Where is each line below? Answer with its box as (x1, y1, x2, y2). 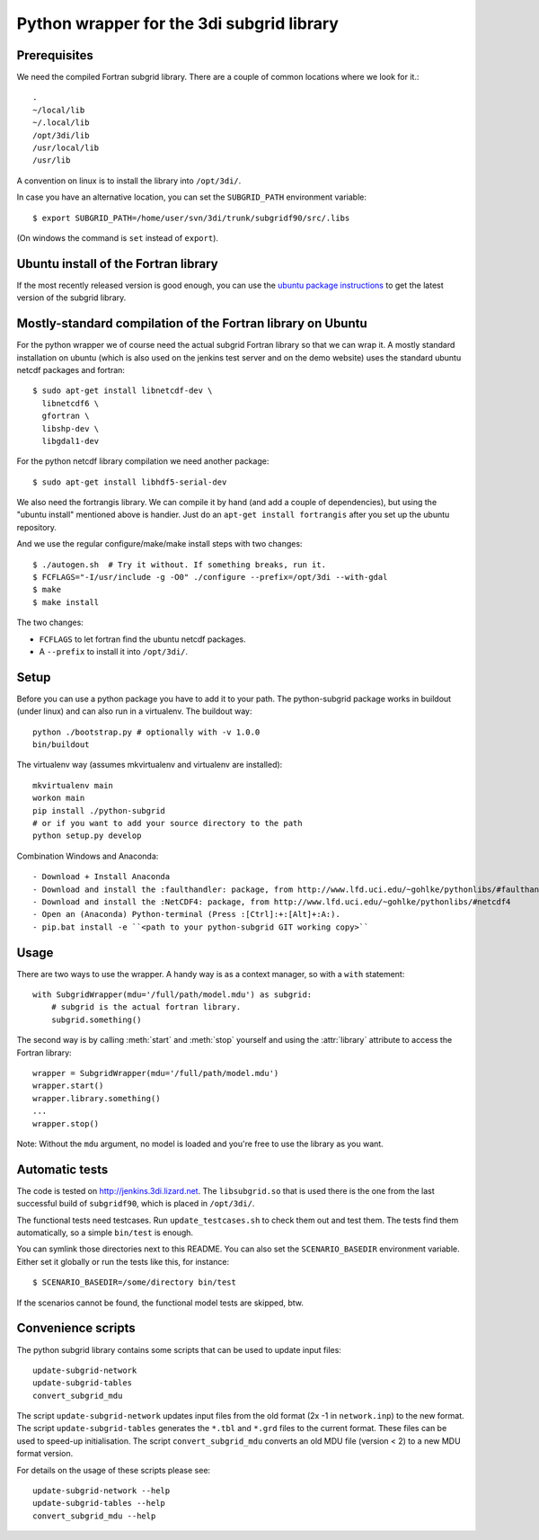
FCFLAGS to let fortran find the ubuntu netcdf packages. (39, 634, 246, 645)
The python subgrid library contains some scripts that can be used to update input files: (16, 1344, 341, 1355)
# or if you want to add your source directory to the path (32, 818, 303, 829)
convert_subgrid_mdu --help (32, 1510, 156, 1521)
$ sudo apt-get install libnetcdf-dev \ (32, 386, 213, 396)
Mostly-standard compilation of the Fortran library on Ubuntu (16, 316, 367, 332)
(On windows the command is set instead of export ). (16, 232, 219, 243)
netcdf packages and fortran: (16, 364, 126, 375)
